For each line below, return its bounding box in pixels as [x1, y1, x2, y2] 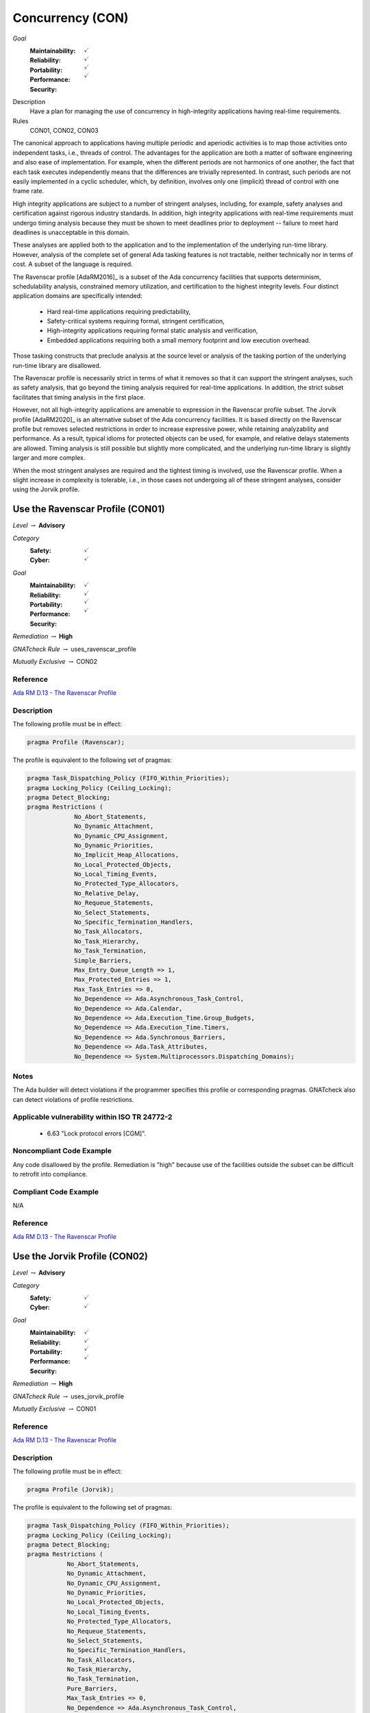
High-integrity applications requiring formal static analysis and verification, [47, 326, 258, 335]
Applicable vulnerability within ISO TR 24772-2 [12, 1112, 173, 1122]
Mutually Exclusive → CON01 [12, 1405, 97, 1413]
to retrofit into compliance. [12, 1170, 88, 1179]
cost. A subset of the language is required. [12, 260, 133, 269]
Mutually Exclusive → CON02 [12, 657, 97, 665]
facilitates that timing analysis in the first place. [12, 393, 145, 401]
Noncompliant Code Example [12, 1146, 112, 1156]
